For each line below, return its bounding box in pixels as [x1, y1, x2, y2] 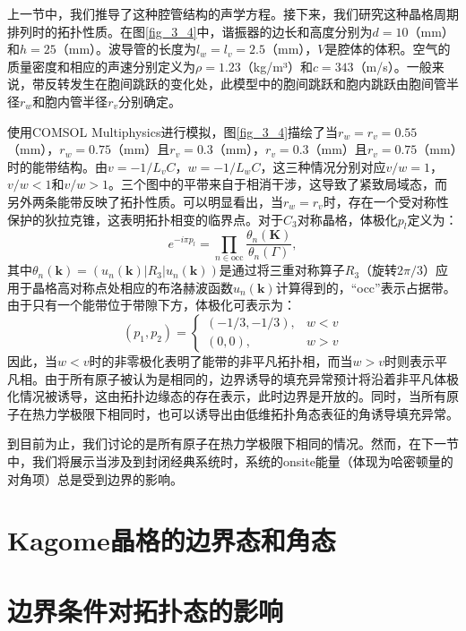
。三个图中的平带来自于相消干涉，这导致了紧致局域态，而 [108, 175, 447, 193]
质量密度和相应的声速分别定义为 [7, 56, 195, 75]
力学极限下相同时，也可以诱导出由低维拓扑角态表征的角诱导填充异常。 [44, 404, 459, 422]
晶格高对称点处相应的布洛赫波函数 [31, 277, 233, 296]
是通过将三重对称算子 [219, 260, 345, 279]
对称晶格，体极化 [297, 209, 398, 228]
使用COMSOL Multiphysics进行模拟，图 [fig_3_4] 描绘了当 [7, 122, 339, 141]
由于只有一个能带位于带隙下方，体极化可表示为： [7, 295, 296, 314]
